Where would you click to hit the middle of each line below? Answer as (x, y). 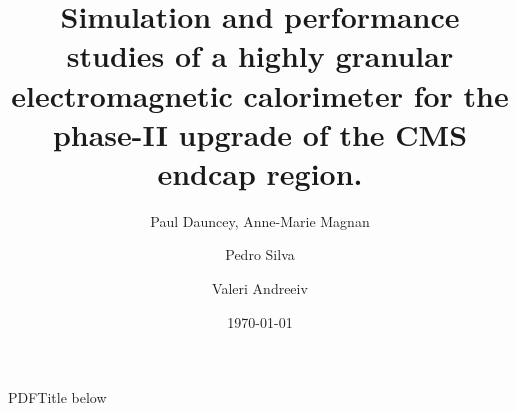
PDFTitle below (57, 397)
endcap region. (260, 172)
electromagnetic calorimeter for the (260, 94)
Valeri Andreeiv (260, 288)
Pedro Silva (260, 254)
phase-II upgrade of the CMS (260, 133)
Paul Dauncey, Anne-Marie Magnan (260, 220)
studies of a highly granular (260, 55)
